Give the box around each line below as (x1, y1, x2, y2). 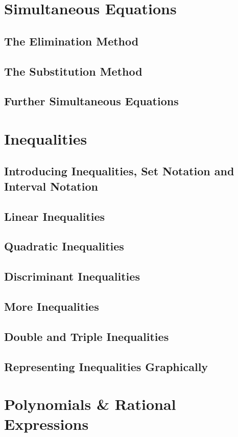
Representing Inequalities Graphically (4, 358, 208, 374)
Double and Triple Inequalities (4, 328, 169, 344)
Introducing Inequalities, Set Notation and (4, 163, 234, 179)
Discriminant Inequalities (4, 268, 140, 284)
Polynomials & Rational (4, 394, 176, 415)
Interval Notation (4, 178, 98, 194)
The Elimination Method (4, 33, 139, 49)
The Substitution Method (4, 63, 142, 79)
